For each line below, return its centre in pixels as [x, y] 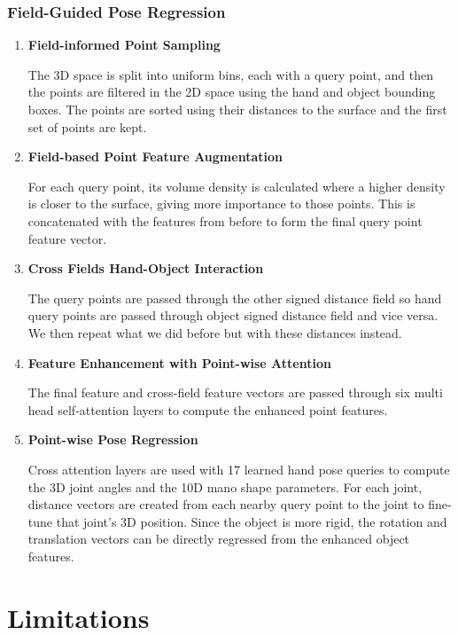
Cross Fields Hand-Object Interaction [146, 268]
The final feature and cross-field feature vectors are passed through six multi [235, 392]
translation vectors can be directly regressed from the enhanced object [219, 539]
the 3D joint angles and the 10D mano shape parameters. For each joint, [225, 486]
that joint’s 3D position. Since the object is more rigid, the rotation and [252, 521]
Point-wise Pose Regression [113, 439]
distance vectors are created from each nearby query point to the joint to [226, 504]
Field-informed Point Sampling [124, 45]
